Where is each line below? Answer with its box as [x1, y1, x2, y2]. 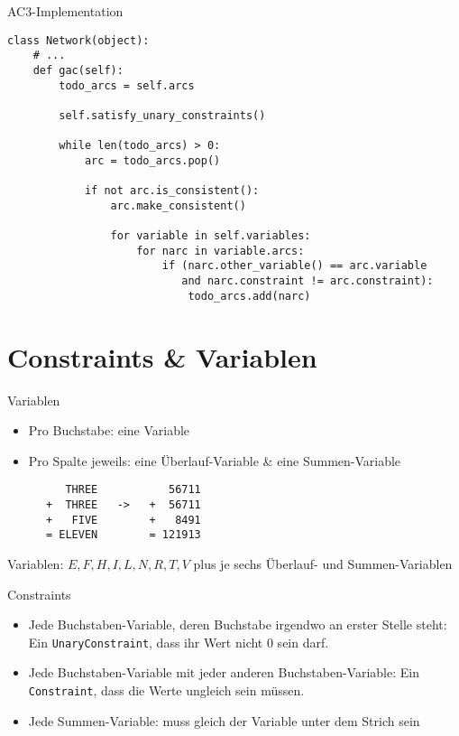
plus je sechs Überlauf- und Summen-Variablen [193, 554, 453, 573]
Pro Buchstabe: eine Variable [28, 421, 190, 440]
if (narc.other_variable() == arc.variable [161, 259, 427, 273]
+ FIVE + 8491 [45, 513, 201, 526]
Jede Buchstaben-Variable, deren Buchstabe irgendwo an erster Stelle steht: [28, 615, 447, 634]
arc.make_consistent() [110, 199, 246, 212]
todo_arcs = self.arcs [59, 79, 195, 92]
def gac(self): [32, 63, 124, 77]
